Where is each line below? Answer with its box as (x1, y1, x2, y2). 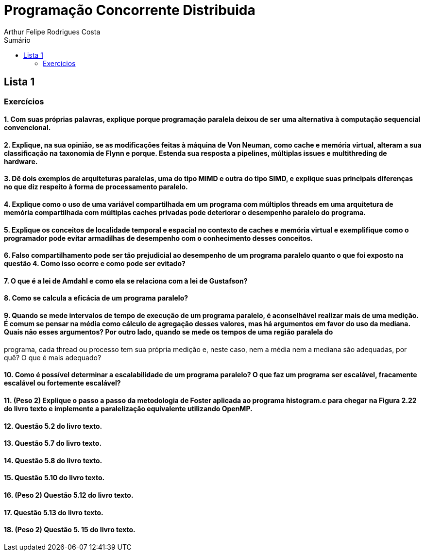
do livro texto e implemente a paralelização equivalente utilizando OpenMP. (4, 404, 253, 413)
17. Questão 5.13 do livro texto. (4, 508, 103, 517)
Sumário (4, 35, 31, 44)
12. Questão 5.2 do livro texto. (4, 421, 102, 430)
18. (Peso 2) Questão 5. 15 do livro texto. (4, 525, 136, 534)
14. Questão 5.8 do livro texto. (4, 456, 102, 465)
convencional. (4, 123, 51, 132)
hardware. (4, 157, 38, 166)
